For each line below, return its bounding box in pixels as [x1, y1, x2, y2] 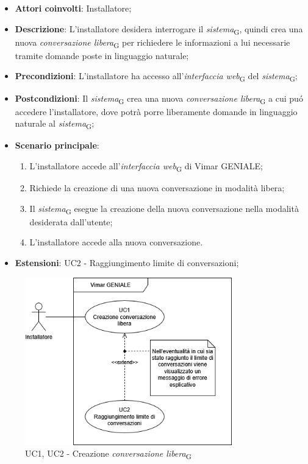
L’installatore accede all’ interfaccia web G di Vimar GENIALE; [29, 160, 263, 174]
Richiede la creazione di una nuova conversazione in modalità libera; [29, 181, 285, 194]
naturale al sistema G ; [15, 117, 95, 132]
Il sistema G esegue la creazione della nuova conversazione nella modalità [29, 202, 299, 216]
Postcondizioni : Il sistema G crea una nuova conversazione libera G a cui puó [15, 91, 303, 106]
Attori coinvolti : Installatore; [15, 2, 132, 14]
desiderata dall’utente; [29, 215, 113, 228]
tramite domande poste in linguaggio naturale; [15, 49, 189, 62]
